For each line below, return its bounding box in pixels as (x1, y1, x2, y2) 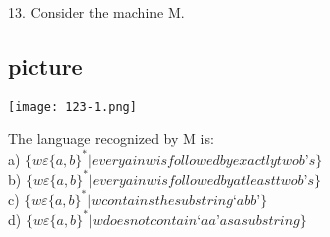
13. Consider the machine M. (8, 2, 185, 22)
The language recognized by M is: (8, 128, 214, 149)
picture (8, 50, 83, 81)
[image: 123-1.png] (8, 99, 137, 114)
